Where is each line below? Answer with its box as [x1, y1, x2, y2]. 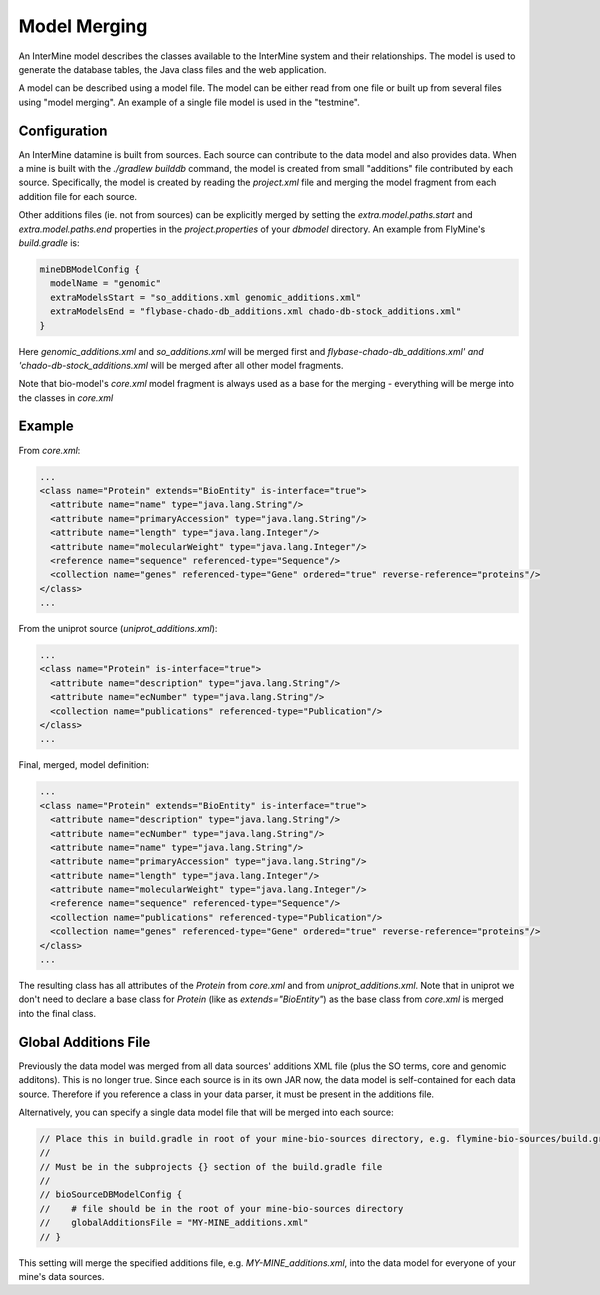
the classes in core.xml [18, 391, 114, 404]
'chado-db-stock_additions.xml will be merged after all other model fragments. [18, 359, 344, 371]
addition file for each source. [18, 190, 138, 202]
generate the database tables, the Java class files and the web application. [18, 63, 327, 75]
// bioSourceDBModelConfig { [39, 1189, 183, 1200]
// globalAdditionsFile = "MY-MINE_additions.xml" [39, 1217, 309, 1229]
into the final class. [18, 1007, 97, 1019]
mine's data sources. [18, 1270, 105, 1282]
